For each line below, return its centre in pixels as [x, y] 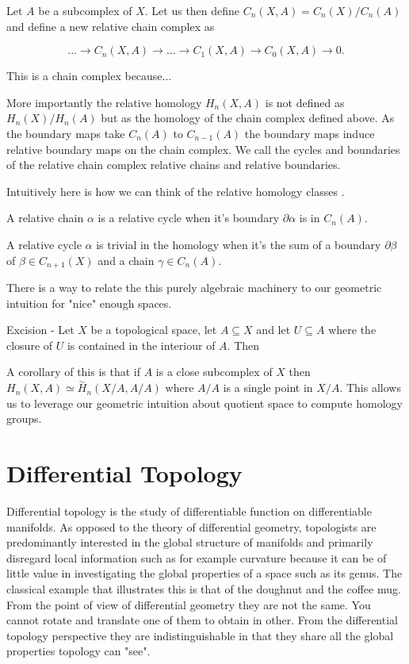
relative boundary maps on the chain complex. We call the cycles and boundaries [203, 149]
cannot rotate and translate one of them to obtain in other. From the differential [202, 620]
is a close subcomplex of [214, 372]
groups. [24, 418]
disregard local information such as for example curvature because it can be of [197, 557]
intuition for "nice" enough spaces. [89, 303]
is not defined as [305, 102]
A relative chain [45, 218]
